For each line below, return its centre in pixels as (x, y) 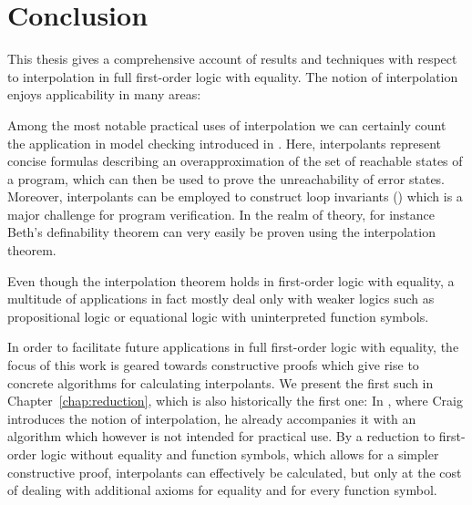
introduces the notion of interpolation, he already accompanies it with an (212, 418)
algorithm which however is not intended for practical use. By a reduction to (221, 436)
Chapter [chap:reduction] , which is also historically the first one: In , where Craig (235, 401)
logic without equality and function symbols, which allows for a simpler (240, 454)
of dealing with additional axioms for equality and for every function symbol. (222, 490)
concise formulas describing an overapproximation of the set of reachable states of (235, 161)
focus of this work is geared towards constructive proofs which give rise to (213, 365)
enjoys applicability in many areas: (104, 94)
